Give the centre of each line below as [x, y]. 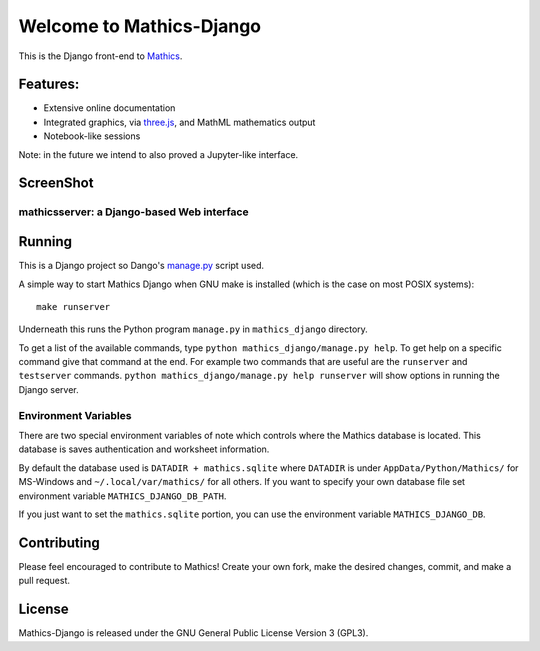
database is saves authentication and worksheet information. [144, 449]
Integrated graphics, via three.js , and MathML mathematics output [179, 122]
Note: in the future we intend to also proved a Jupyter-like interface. [158, 154]
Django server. [48, 389]
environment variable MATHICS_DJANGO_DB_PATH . [122, 496]
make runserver [73, 306]
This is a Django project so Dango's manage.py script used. [141, 266]
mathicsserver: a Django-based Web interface [133, 212]
